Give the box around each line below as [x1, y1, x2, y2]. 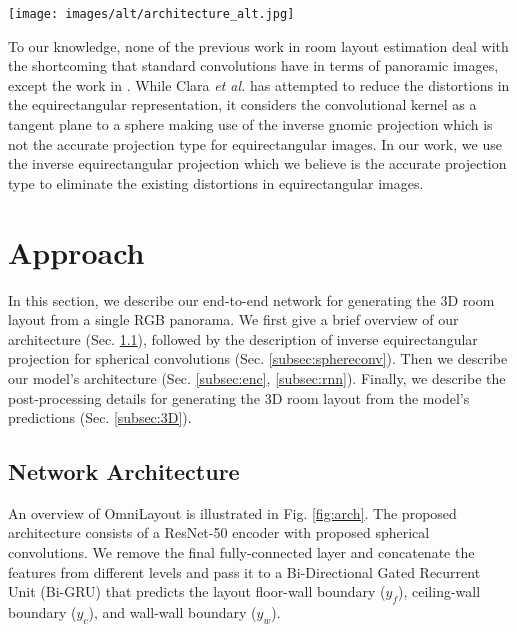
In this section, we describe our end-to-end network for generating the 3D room [8, 289, 495, 310]
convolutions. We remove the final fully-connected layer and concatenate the [8, 542, 475, 563]
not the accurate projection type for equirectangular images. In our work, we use [8, 133, 502, 154]
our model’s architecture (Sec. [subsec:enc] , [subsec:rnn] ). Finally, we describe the [8, 367, 506, 388]
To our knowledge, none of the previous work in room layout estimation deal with [8, 35, 509, 56]
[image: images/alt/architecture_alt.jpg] [8, 7, 295, 21]
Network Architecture [8, 456, 240, 487]
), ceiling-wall [398, 581, 481, 602]
